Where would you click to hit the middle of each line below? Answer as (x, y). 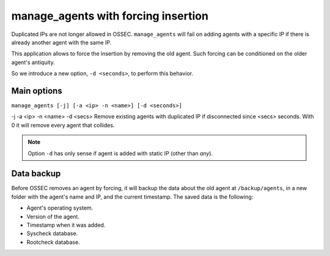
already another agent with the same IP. (61, 42)
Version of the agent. (53, 216)
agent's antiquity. (33, 62)
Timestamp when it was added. (66, 225)
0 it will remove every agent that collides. (63, 125)
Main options (37, 91)
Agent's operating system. (60, 208)
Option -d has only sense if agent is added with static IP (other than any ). (120, 153)
